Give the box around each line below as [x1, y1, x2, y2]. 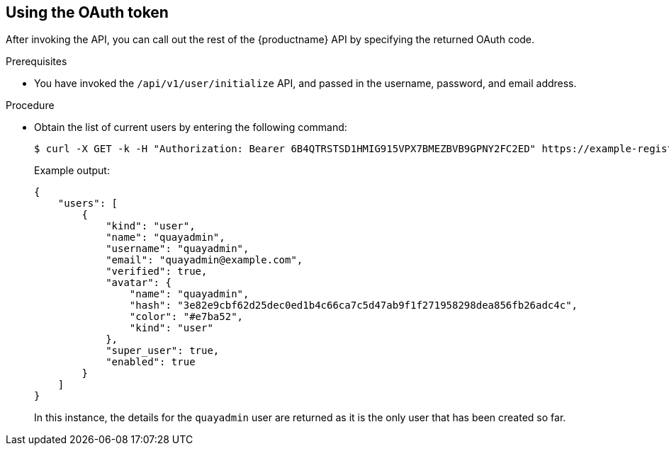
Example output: [34, 164, 110, 177]
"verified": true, [106, 266, 208, 278]
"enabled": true [106, 356, 196, 368]
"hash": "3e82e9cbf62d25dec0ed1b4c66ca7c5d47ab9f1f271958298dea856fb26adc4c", [129, 299, 578, 312]
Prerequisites [6, 55, 67, 68]
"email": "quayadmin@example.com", [106, 254, 303, 266]
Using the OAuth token [6, 4, 169, 21]
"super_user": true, [106, 345, 220, 357]
